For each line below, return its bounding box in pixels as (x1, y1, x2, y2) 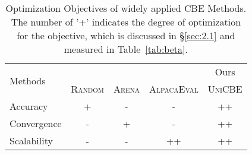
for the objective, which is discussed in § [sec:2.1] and (17, 29, 235, 42)
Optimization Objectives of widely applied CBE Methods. (5, 1, 247, 15)
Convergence (10, 116, 62, 130)
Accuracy (10, 99, 48, 113)
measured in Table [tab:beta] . (64, 42, 188, 56)
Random (71, 82, 104, 96)
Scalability (10, 134, 53, 147)
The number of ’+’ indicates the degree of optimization (11, 15, 241, 29)
